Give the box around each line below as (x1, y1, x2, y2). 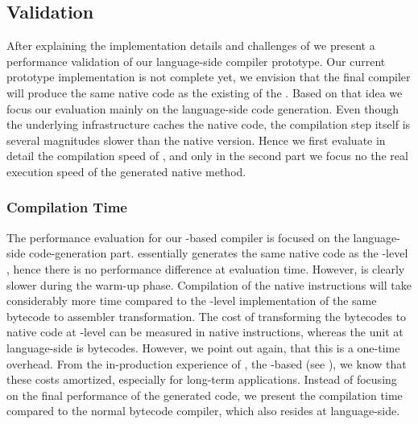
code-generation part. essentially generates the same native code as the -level (29, 245, 408, 261)
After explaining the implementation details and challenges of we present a (6, 37, 375, 54)
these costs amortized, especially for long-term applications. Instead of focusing (6, 371, 397, 388)
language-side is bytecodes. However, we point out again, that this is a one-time (6, 339, 400, 356)
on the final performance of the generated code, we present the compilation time (6, 386, 403, 403)
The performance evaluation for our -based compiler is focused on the (6, 228, 350, 245)
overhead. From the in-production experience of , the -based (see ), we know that (6, 355, 407, 372)
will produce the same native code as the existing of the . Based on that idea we (6, 84, 403, 101)
